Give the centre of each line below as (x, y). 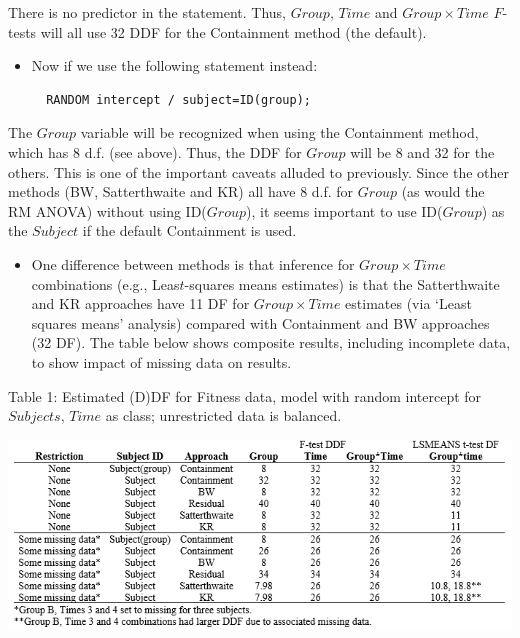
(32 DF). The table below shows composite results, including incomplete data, (271, 342)
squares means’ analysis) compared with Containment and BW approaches (260, 322)
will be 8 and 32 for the (422, 151)
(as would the (443, 191)
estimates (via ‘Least (408, 303)
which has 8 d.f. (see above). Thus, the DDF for (155, 151)
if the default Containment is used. (189, 230)
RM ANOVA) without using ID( (107, 210)
